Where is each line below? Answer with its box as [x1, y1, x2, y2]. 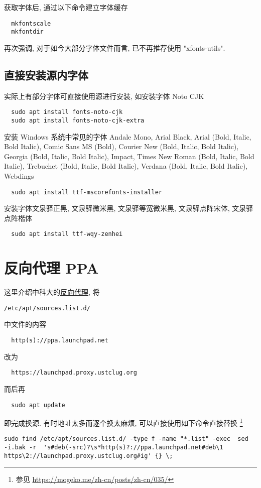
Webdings [4, 170, 34, 181]
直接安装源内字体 [4, 67, 88, 82]
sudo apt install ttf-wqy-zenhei [11, 230, 123, 238]
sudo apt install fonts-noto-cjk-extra [11, 116, 145, 124]
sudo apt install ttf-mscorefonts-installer [11, 188, 162, 196]
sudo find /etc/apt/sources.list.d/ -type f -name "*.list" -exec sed [4, 435, 248, 443]
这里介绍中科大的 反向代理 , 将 [4, 287, 100, 297]
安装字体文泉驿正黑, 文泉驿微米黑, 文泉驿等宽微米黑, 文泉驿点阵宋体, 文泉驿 [4, 203, 253, 213]
